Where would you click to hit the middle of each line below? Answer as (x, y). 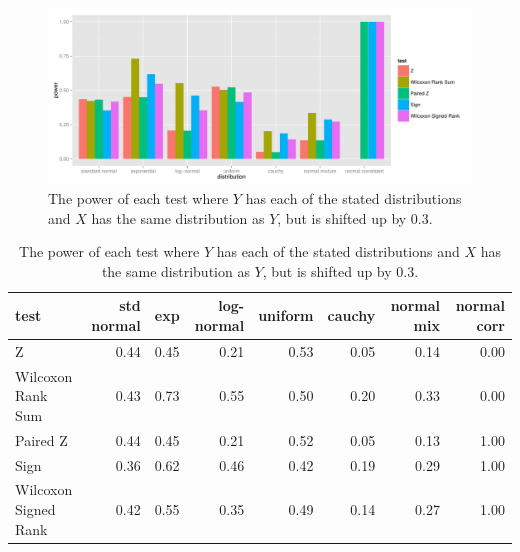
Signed (35, 508)
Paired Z (41, 439)
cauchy (351, 315)
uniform (286, 315)
